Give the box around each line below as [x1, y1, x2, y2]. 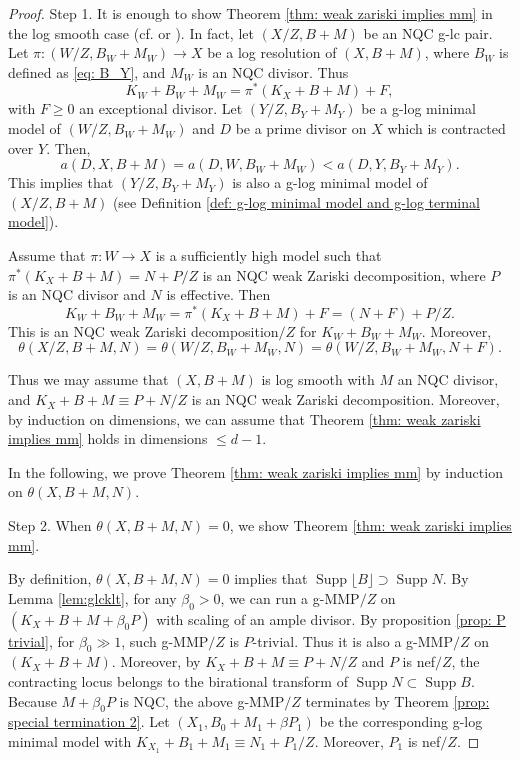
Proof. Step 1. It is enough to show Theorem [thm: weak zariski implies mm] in [8, 3, 493, 23]
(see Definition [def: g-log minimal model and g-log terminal [112, 191, 480, 212]
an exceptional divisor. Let [79, 98, 243, 119]
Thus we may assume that [8, 369, 169, 390]
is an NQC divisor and [8, 284, 146, 305]
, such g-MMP [121, 630, 209, 651]
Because [8, 690, 57, 711]
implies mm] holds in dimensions [8, 428, 208, 449]
